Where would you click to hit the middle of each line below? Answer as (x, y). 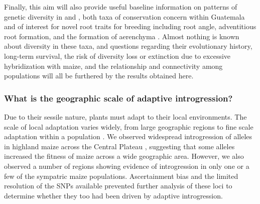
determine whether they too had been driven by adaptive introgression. (113, 195)
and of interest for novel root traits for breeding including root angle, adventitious (130, 26)
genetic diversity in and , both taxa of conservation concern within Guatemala (124, 16)
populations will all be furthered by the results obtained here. (99, 76)
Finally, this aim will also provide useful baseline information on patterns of (121, 7)
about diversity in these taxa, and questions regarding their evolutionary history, (128, 46)
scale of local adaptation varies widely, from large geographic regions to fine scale (129, 126)
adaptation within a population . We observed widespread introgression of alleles (128, 136)
